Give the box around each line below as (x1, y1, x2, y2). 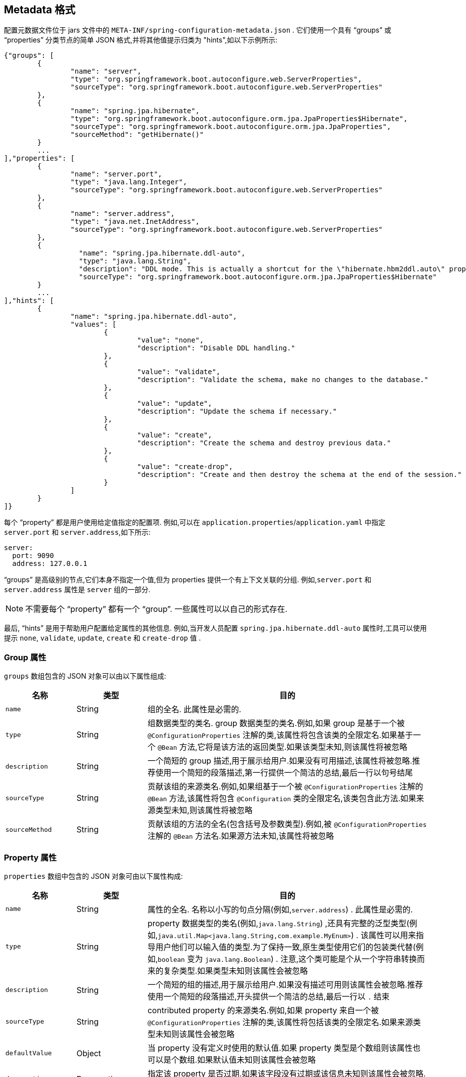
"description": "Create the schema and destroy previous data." (137, 439, 391, 447)
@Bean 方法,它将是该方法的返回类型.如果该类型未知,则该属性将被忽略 (157, 742, 407, 752)
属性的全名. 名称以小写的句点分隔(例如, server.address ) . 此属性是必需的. (147, 904, 413, 914)
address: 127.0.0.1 (12, 560, 87, 568)
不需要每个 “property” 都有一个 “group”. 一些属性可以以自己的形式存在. (25, 604, 288, 614)
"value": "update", (137, 399, 212, 408)
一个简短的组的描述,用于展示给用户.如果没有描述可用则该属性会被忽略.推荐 (147, 979, 423, 990)
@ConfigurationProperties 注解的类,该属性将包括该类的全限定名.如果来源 (147, 1017, 413, 1027)
